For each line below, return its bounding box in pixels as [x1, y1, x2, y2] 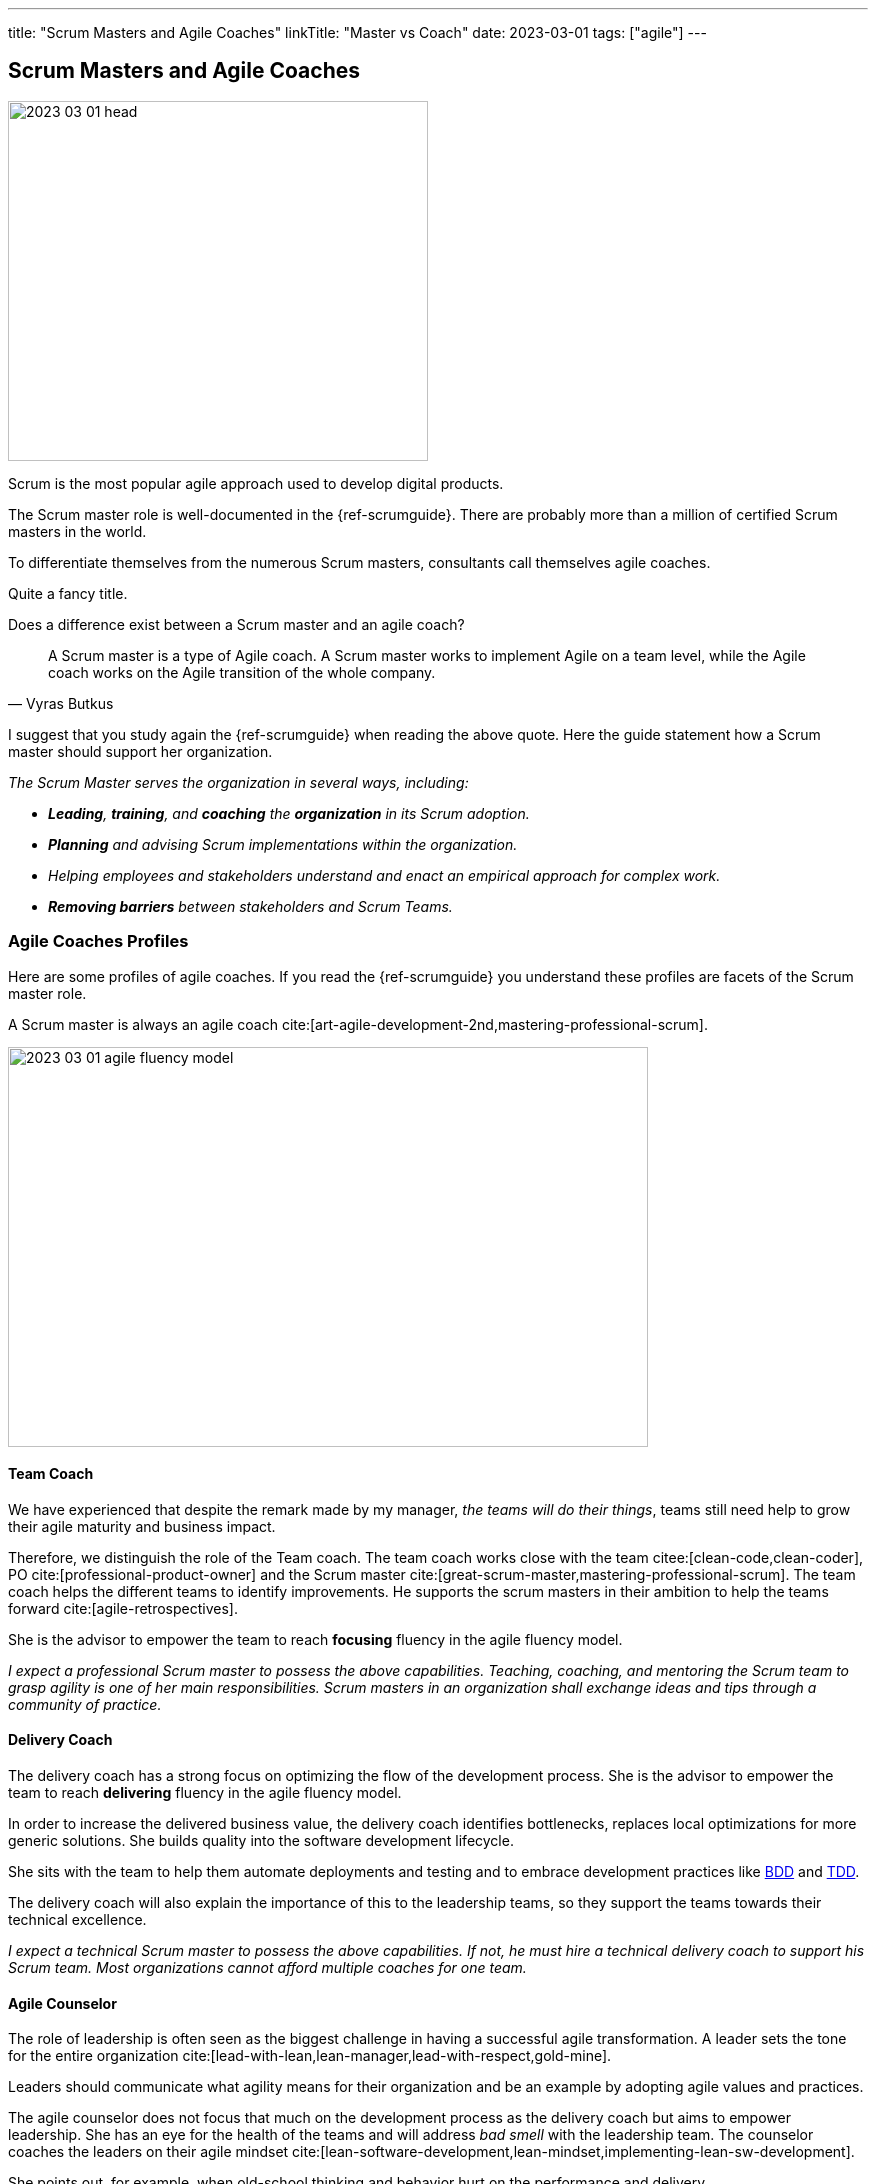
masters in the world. [8, 522, 147, 540]
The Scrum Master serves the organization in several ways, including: [8, 773, 469, 791]
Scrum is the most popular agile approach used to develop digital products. [8, 474, 504, 492]
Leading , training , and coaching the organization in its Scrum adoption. [48, 804, 530, 822]
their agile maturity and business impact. [8, 1517, 276, 1535]
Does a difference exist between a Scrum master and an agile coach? [8, 615, 465, 633]
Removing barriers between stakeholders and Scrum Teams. [48, 897, 453, 915]
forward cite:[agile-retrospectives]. [8, 1599, 238, 1617]
